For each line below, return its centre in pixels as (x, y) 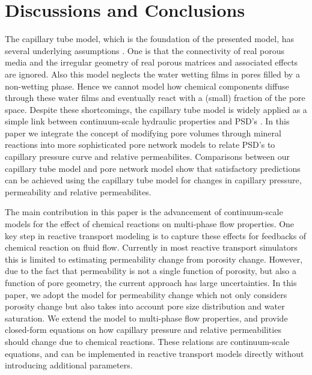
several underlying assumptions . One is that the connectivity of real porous (145, 50)
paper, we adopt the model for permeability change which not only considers (146, 294)
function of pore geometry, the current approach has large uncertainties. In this (151, 282)
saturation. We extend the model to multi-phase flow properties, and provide (146, 318)
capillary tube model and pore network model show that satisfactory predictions (153, 168)
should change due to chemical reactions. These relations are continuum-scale (147, 341)
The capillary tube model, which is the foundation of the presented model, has (149, 39)
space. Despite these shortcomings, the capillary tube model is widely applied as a (156, 109)
